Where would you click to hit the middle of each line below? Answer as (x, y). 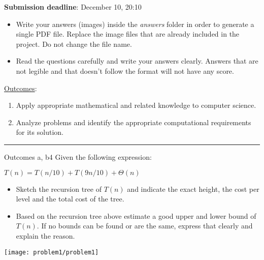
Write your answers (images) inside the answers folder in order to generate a (135, 24)
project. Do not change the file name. (74, 44)
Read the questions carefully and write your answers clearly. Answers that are (137, 61)
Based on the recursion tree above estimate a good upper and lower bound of (136, 215)
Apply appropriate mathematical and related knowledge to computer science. (136, 105)
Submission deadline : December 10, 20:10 (73, 7)
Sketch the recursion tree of (59, 189)
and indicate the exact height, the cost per (193, 189)
